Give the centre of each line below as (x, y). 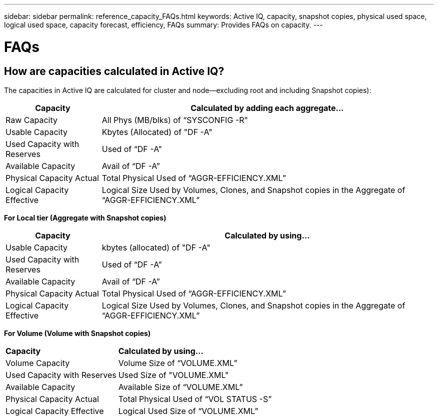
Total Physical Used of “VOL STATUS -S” (195, 399)
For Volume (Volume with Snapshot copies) (77, 333)
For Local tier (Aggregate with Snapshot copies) (85, 217)
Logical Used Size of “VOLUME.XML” (188, 411)
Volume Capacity (38, 363)
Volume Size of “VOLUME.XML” (178, 363)
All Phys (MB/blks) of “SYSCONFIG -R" (175, 120)
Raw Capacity (31, 120)
